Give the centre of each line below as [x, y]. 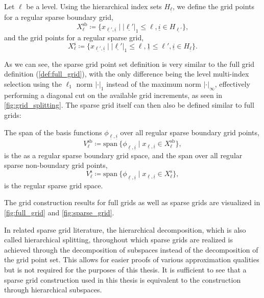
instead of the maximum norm [154, 83]
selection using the [33, 83]
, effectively [232, 83]
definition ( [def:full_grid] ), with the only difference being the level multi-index [127, 74]
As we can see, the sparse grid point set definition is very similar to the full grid [129, 64]
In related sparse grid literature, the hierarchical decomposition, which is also [125, 229]
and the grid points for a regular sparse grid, [74, 37]
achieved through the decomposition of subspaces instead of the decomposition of [131, 249]
